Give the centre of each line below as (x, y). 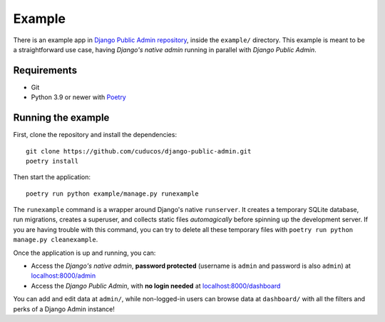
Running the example (61, 118)
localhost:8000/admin (63, 276)
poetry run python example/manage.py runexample (112, 193)
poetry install (52, 161)
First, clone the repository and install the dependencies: (95, 135)
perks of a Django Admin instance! (64, 309)
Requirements (45, 70)
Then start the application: (52, 177)
